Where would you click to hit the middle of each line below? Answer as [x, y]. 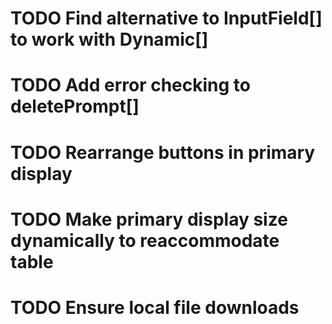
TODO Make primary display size [149, 219]
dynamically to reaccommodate [145, 240]
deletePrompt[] [75, 106]
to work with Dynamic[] [109, 39]
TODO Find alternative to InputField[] [166, 18]
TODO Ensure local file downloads [155, 307]
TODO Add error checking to [131, 85]
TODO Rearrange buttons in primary [163, 152]
